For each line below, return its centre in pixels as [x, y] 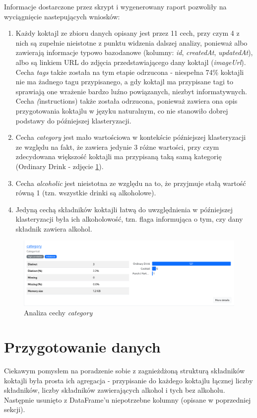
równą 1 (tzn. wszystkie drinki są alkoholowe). [86, 193]
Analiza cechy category [58, 313]
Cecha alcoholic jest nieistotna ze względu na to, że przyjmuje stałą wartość [131, 183]
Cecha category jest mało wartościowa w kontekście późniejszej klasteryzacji [131, 137]
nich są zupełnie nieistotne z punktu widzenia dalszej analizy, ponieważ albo [131, 42]
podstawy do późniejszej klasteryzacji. [73, 120]
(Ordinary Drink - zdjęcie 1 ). [60, 166]
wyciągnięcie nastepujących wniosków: [62, 16]
